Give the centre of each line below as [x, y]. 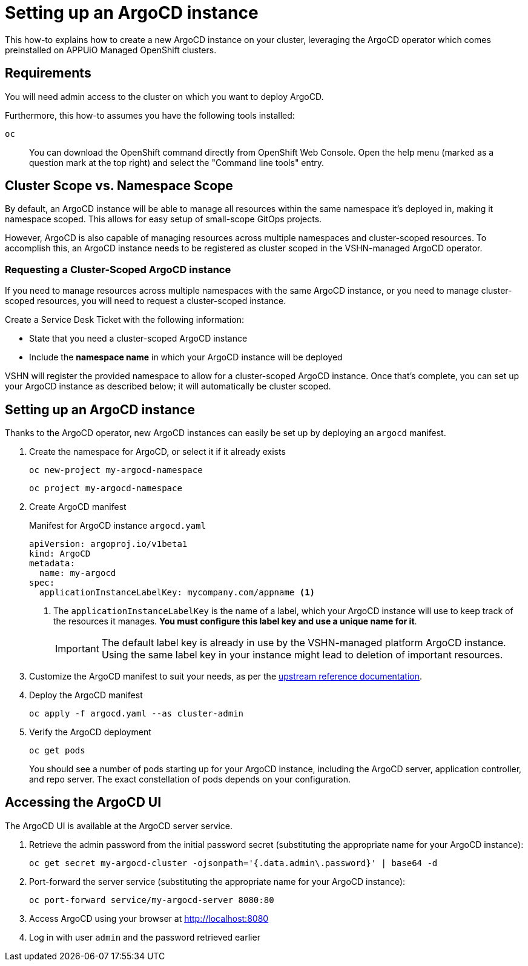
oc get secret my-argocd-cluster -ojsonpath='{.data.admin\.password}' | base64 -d [233, 863]
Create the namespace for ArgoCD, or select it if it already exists [157, 452]
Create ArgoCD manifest [78, 507]
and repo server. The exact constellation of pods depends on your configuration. [190, 779]
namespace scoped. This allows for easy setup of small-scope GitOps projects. [163, 219]
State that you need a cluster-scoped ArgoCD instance [138, 339]
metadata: [52, 564]
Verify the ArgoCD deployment [90, 732]
